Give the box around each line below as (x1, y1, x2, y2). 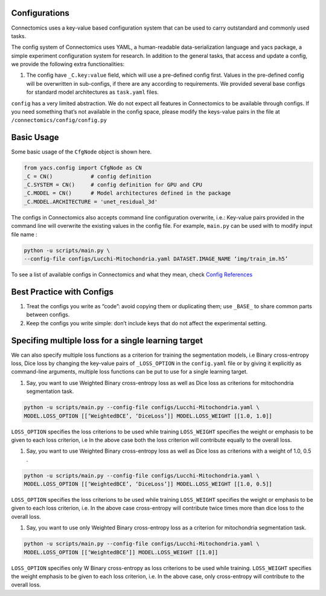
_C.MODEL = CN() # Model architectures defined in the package (24, 190, 231, 196)
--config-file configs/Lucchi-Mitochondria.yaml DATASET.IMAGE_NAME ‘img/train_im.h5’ (24, 256, 289, 262)
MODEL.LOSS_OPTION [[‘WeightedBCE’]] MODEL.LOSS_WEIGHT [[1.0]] (24, 549, 219, 556)
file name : (11, 230, 37, 238)
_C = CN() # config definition (24, 173, 152, 180)
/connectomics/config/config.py (11, 117, 107, 124)
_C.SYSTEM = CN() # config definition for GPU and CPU (24, 181, 202, 189)
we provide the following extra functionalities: (11, 60, 125, 68)
